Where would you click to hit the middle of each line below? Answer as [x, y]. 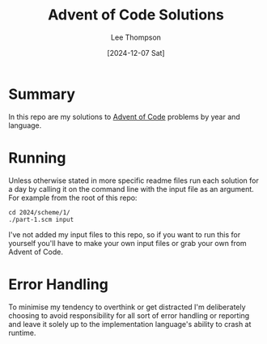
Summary [42, 94]
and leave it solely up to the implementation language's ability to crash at [130, 324]
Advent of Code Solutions [136, 15]
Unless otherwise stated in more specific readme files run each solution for [133, 180]
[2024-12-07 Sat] [136, 53]
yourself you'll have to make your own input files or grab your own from [127, 243]
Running [37, 157]
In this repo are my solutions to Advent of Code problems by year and [124, 117]
